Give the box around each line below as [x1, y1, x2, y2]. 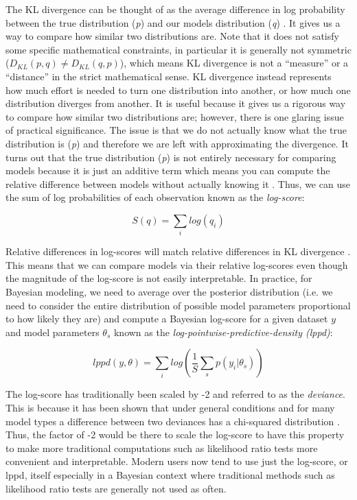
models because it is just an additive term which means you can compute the [5, 163, 330, 178]
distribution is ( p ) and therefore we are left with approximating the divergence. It [5, 136, 349, 150]
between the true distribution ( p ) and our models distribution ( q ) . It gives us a [5, 15, 341, 29]
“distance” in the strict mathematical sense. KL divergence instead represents [5, 69, 332, 83]
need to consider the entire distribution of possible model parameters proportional [5, 298, 351, 312]
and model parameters [5, 324, 100, 339]
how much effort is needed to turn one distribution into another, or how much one [5, 82, 351, 97]
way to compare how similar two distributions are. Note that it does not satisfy [5, 29, 339, 43]
